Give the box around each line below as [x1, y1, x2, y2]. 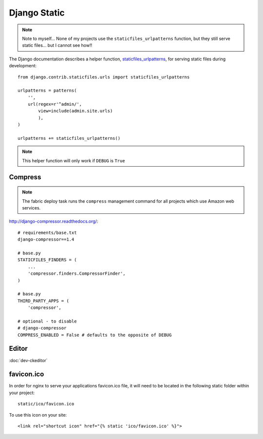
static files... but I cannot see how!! [22, 42, 93, 48]
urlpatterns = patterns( [18, 88, 77, 94]
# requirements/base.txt [18, 229, 77, 235]
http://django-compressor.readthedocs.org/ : [9, 218, 98, 224]
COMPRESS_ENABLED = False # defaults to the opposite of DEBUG [18, 332, 172, 338]
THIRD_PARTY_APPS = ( [18, 298, 69, 304]
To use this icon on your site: [9, 412, 67, 418]
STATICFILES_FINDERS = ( [18, 257, 77, 263]
